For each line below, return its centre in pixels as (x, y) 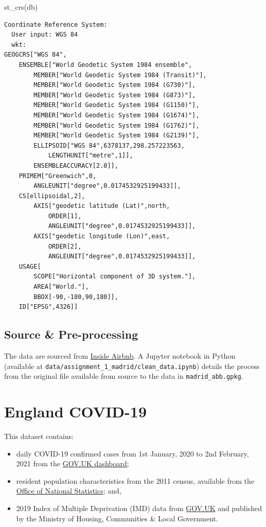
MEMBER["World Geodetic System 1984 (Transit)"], (120, 75)
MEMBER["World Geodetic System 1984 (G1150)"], (117, 105)
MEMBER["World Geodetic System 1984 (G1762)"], (117, 125)
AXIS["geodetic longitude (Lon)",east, (102, 236)
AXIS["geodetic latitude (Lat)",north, (102, 206)
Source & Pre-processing (71, 334)
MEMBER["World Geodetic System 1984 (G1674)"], (117, 115)
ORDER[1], (65, 216)
